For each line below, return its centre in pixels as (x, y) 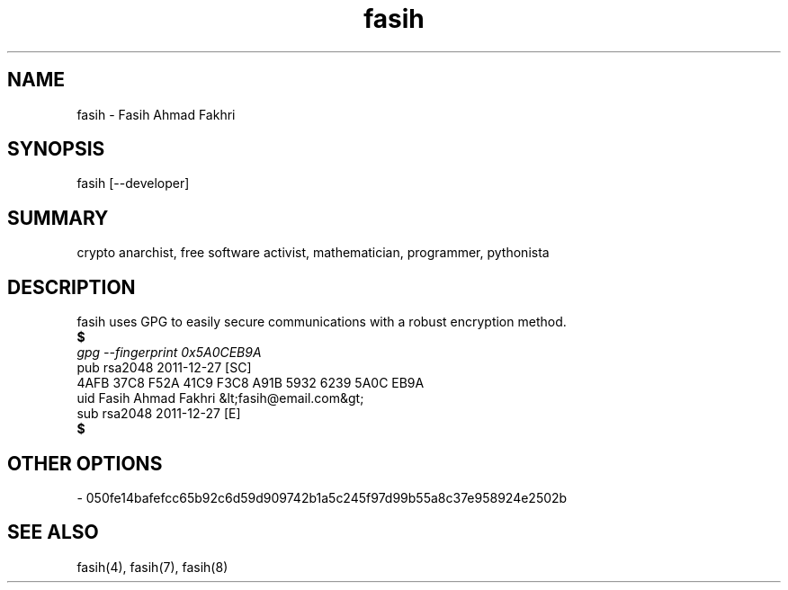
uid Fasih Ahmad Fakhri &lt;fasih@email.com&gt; (220, 398)
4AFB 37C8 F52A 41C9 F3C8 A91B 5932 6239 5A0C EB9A (251, 383)
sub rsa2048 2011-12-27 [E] (159, 414)
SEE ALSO (53, 532)
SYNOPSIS (56, 149)
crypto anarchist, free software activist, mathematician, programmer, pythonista (313, 253)
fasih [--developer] (133, 183)
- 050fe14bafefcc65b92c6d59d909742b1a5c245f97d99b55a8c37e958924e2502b (322, 497)
